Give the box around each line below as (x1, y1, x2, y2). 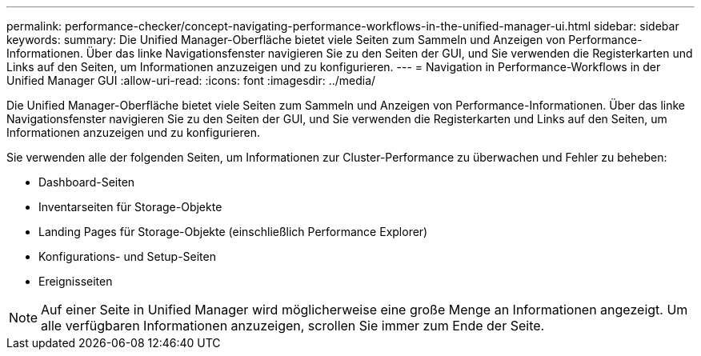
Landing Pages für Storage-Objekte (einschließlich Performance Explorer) (38, 225, 428, 238)
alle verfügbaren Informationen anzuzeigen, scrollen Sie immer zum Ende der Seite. (41, 318, 545, 334)
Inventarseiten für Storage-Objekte (38, 200, 222, 214)
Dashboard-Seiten (38, 175, 135, 189)
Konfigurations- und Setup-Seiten (38, 250, 216, 263)
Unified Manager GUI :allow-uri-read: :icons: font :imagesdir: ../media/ (6, 74, 376, 87)
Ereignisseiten (38, 274, 113, 288)
